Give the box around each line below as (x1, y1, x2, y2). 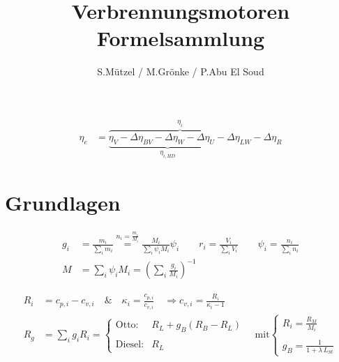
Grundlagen (5, 188, 121, 216)
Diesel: (115, 340, 144, 350)
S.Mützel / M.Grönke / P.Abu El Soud (97, 64, 264, 79)
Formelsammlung (96, 24, 265, 52)
